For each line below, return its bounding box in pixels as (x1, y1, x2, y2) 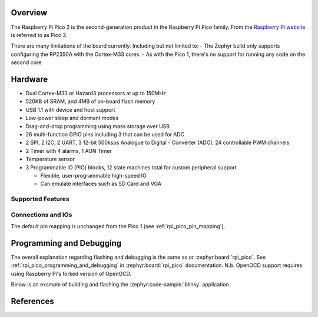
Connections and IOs (11, 211, 72, 219)
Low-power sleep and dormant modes (25, 115, 119, 122)
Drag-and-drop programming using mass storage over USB (25, 122, 170, 129)
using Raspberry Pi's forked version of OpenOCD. (11, 270, 132, 277)
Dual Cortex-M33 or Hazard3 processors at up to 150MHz (25, 89, 166, 96)
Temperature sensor (25, 156, 75, 163)
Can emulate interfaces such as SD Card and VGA (40, 180, 162, 188)
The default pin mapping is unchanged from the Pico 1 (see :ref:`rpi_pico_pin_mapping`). (11, 222, 226, 229)
